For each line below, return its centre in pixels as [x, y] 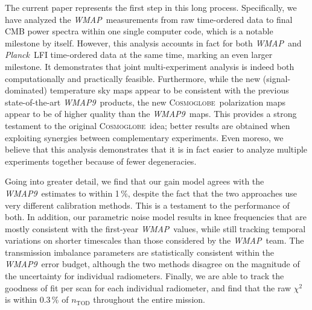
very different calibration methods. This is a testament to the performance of [147, 205]
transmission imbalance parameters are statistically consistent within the [140, 252]
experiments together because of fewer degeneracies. [101, 161]
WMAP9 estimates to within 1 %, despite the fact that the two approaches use [151, 193]
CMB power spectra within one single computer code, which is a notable [139, 31]
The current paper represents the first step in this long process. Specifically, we [151, 7]
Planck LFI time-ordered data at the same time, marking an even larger [139, 55]
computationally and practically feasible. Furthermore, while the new [133, 78]
